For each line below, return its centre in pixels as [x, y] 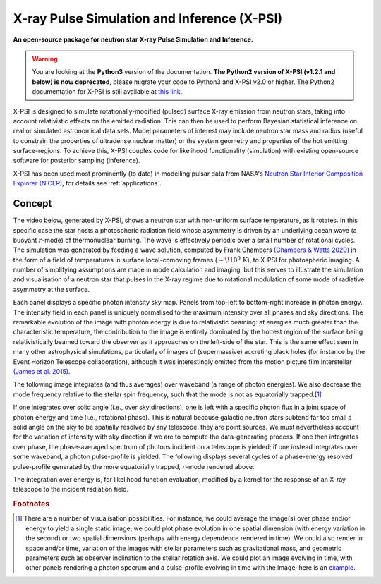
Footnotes [31, 504]
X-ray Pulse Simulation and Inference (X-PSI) [148, 18]
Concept [32, 203]
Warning [45, 59]
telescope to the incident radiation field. [71, 489]
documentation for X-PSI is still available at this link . [107, 92]
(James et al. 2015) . [42, 371]
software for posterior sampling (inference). [77, 160]
